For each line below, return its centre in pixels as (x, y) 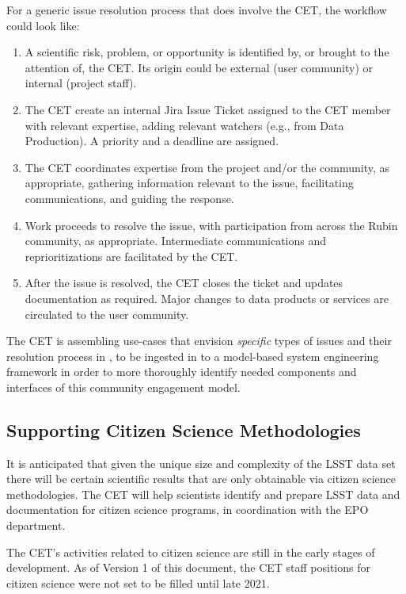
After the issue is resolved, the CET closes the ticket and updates (184, 283)
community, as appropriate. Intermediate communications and (176, 241)
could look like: (43, 25)
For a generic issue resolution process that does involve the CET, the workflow (197, 10)
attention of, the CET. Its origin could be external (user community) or (199, 67)
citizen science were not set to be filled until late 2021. (138, 583)
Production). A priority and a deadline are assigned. (152, 141)
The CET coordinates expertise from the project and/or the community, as (207, 167)
